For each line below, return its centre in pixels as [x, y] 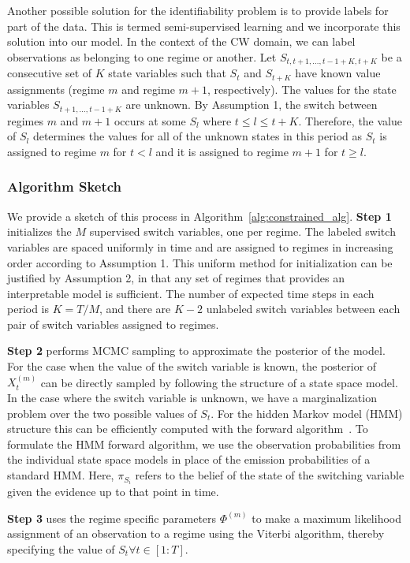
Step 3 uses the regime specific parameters [112, 518]
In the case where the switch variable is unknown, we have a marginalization [192, 398]
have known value [338, 73]
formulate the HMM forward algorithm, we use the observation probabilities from [204, 444]
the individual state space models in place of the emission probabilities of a [189, 459]
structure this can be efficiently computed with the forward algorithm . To [188, 429]
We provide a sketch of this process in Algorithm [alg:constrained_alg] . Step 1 [199, 216]
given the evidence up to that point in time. [113, 492]
